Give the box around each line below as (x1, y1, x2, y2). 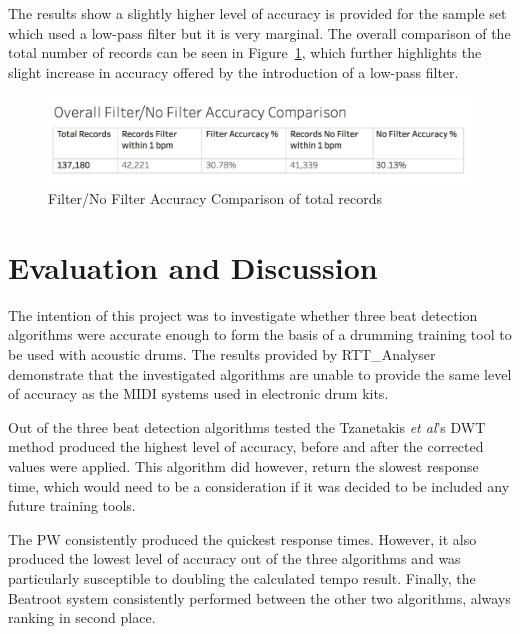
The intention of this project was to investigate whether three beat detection (8, 304, 478, 325)
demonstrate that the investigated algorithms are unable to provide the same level (8, 363, 512, 384)
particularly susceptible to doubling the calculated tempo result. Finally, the (8, 568, 476, 588)
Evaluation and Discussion (8, 246, 378, 287)
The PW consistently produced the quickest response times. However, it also (8, 528, 477, 549)
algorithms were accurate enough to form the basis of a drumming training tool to (8, 324, 512, 345)
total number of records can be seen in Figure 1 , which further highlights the (8, 42, 482, 63)
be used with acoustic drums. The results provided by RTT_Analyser (8, 344, 436, 365)
